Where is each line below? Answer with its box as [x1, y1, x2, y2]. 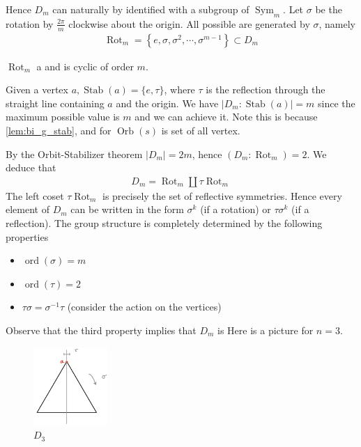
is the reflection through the [206, 82, 325, 97]
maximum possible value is [6, 109, 120, 124]
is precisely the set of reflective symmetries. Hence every [102, 188, 342, 203]
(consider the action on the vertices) [67, 299, 222, 314]
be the [315, 2, 342, 16]
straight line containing [6, 95, 105, 110]
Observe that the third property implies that [6, 323, 197, 337]
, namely [318, 16, 355, 31]
